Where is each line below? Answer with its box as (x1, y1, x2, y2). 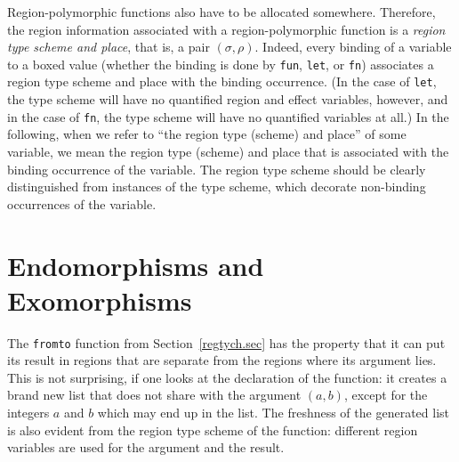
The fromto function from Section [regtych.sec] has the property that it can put (7, 333, 446, 352)
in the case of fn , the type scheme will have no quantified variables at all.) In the (7, 107, 449, 126)
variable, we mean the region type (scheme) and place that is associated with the (7, 142, 449, 160)
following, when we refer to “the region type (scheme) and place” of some (7, 125, 407, 143)
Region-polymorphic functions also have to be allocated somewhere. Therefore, (7, 3, 436, 20)
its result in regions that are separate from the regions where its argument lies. (7, 351, 437, 369)
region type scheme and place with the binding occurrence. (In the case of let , (7, 72, 437, 91)
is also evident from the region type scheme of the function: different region (7, 420, 418, 439)
